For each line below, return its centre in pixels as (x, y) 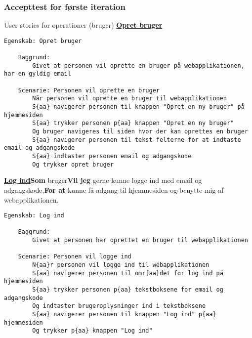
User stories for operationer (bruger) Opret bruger (83, 25)
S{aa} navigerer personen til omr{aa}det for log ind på (128, 273)
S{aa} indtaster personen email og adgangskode (112, 156)
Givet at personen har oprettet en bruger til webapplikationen (140, 240)
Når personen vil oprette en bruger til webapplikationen (130, 99)
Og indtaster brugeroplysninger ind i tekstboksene (119, 306)
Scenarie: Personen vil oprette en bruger (89, 90)
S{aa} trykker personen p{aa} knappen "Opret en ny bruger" (133, 123)
